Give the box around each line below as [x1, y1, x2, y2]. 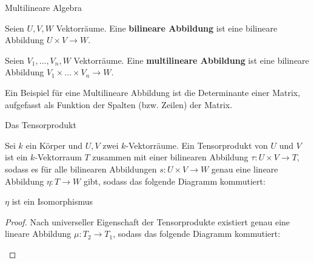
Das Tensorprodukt [5, 118, 76, 131]
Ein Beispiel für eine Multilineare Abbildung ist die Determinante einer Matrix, [5, 86, 301, 98]
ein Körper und [25, 138, 82, 151]
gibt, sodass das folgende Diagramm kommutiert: [83, 174, 266, 187]
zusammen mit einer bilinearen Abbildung [92, 151, 249, 163]
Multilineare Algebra [5, 1, 82, 13]
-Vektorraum [35, 151, 82, 163]
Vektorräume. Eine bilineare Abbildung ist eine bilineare [56, 21, 278, 34]
